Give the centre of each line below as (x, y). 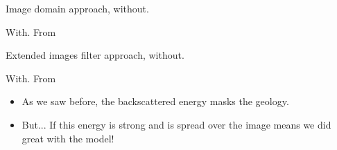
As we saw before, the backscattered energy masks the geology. (155, 101)
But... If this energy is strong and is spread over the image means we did (176, 124)
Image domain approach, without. (77, 8)
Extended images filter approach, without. (95, 55)
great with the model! (68, 138)
